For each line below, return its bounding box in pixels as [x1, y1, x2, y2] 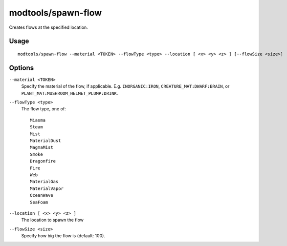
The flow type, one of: [21, 106, 66, 112]
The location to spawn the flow [21, 217, 84, 223]
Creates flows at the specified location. [9, 24, 88, 30]
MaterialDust [30, 138, 61, 143]
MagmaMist [30, 144, 53, 150]
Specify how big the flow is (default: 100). [21, 233, 105, 239]
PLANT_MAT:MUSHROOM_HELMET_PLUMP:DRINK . [21, 90, 118, 96]
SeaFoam [30, 199, 48, 205]
